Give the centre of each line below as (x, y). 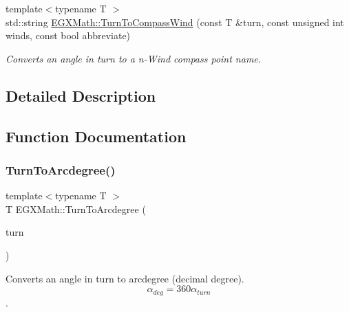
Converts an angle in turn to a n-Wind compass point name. (134, 58)
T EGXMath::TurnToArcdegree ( (76, 209)
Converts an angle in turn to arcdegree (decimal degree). (125, 278)
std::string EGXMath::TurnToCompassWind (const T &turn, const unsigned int (175, 22)
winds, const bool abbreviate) (68, 35)
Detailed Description (81, 95)
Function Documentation (96, 136)
